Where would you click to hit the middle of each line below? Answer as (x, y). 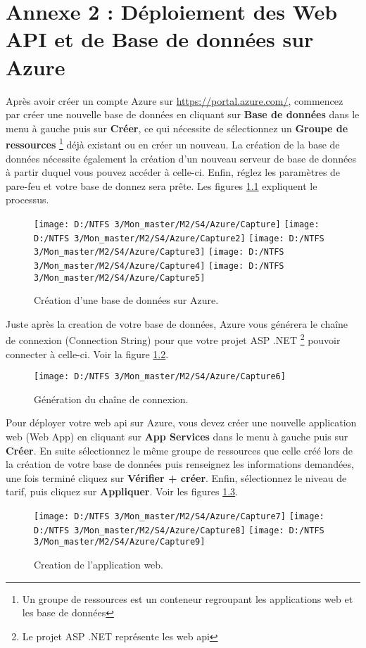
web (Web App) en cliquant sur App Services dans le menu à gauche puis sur (177, 437)
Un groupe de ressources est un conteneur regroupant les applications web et (188, 598)
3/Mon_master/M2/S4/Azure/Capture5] (120, 278)
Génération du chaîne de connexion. (111, 399)
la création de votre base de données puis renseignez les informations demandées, (180, 464)
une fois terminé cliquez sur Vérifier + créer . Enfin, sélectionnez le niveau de (176, 477)
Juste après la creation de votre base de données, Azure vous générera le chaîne (177, 323)
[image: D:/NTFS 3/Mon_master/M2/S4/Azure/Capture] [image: (177, 224)
